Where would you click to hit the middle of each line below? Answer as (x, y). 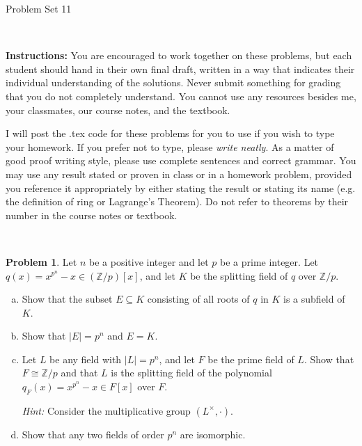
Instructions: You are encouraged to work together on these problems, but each (179, 55)
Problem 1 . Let (41, 261)
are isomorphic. (213, 434)
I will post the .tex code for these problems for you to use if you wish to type (170, 133)
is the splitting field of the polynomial (191, 373)
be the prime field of (251, 359)
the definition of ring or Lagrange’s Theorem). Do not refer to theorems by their (177, 201)
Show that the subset (67, 299)
